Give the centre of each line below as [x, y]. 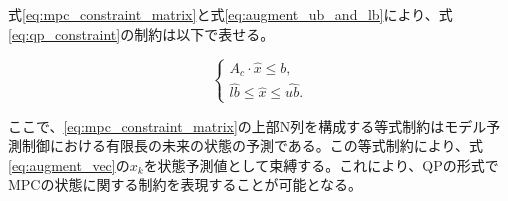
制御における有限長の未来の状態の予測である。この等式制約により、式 [252, 145]
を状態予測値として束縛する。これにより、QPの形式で [321, 164]
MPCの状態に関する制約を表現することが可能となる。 [185, 184]
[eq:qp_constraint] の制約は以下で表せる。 [141, 33]
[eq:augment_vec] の [69, 164]
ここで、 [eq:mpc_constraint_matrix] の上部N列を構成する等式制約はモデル [247, 125]
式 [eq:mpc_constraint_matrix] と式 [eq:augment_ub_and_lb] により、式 [230, 14]
